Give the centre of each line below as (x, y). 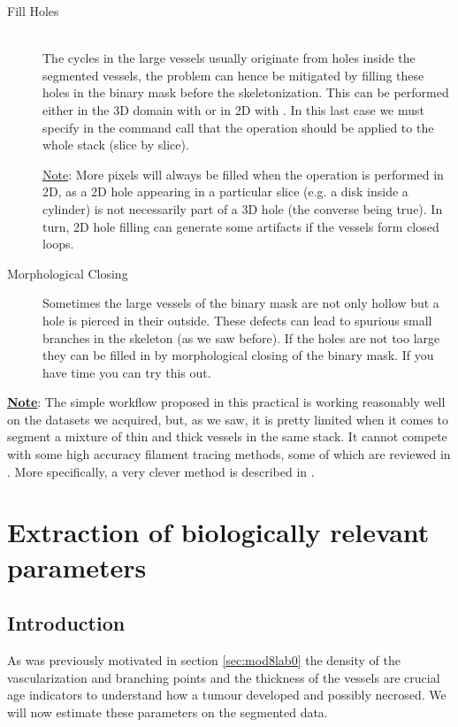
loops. (58, 244)
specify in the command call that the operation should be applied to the (238, 127)
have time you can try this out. (127, 372)
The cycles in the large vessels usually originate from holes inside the (229, 58)
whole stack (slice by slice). (116, 145)
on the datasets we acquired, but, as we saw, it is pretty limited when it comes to (228, 419)
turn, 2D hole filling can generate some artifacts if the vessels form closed (241, 226)
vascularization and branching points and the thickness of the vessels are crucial (224, 677)
